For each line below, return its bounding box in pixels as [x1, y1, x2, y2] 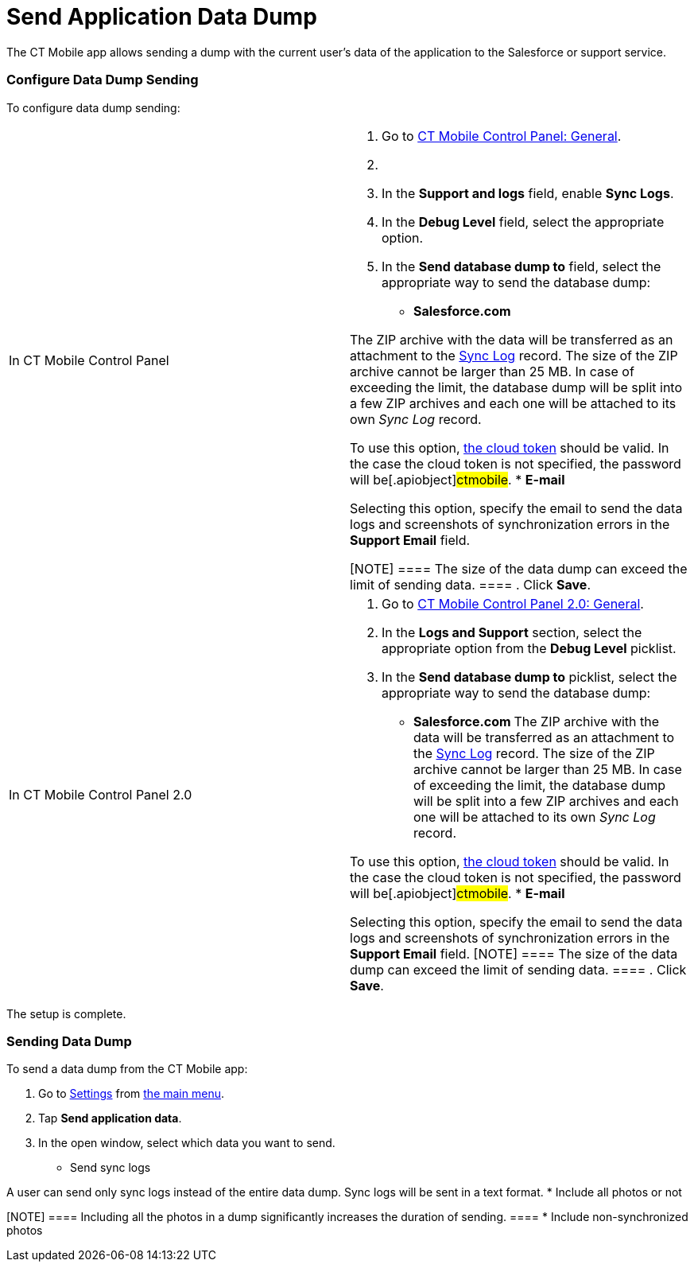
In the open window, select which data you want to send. [38, 1136, 335, 1150]
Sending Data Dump [6, 1033, 132, 1049]
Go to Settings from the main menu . [38, 1087, 224, 1101]
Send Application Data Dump [6, 3, 317, 30]
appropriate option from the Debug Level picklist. [382, 640, 677, 656]
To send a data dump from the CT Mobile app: [6, 1062, 248, 1076]
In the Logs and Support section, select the [382, 624, 642, 640]
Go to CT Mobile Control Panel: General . [382, 127, 622, 144]
